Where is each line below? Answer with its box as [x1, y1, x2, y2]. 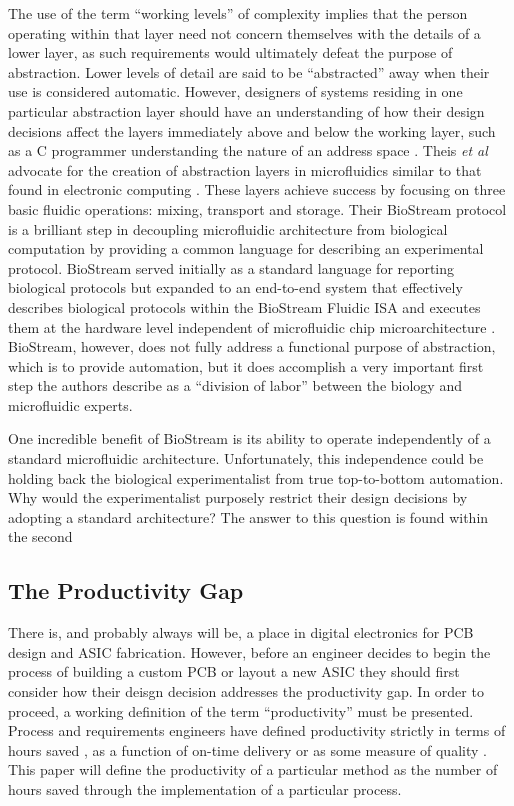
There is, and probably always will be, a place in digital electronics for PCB [8, 622, 474, 643]
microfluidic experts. [8, 394, 133, 415]
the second [8, 526, 73, 547]
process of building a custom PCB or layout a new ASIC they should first [8, 661, 460, 682]
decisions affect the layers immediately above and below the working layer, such [8, 120, 496, 141]
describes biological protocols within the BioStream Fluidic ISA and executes [8, 296, 481, 317]
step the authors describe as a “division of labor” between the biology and [8, 375, 462, 396]
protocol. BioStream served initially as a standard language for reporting [8, 257, 455, 278]
